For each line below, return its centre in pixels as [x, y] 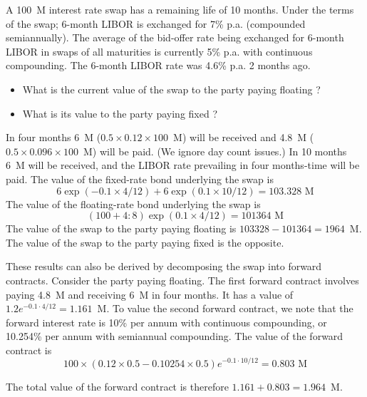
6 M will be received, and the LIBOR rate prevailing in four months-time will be [183, 165]
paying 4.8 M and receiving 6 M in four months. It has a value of [150, 294]
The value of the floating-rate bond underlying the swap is [133, 203]
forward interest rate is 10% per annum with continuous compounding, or [166, 322]
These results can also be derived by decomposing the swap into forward [164, 266]
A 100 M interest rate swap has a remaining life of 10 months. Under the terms [180, 9]
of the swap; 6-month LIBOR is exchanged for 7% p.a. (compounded [156, 23]
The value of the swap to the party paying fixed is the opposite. [145, 242]
